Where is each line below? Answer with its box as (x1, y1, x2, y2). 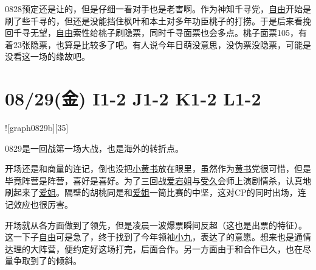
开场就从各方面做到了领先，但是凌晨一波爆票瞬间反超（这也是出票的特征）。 (5, 218, 307, 231)
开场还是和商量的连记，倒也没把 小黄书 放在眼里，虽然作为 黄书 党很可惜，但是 (5, 162, 311, 175)
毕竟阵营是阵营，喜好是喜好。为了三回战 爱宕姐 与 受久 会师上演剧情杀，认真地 (5, 174, 311, 187)
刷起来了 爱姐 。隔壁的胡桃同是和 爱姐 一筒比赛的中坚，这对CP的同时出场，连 (5, 186, 306, 199)
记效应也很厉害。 (5, 198, 73, 211)
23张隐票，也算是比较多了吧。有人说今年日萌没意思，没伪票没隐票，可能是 (13, 38, 311, 51)
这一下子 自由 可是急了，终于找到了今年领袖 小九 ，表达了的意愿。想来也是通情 (5, 230, 311, 243)
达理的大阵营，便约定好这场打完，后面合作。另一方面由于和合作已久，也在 (5, 242, 303, 255)
